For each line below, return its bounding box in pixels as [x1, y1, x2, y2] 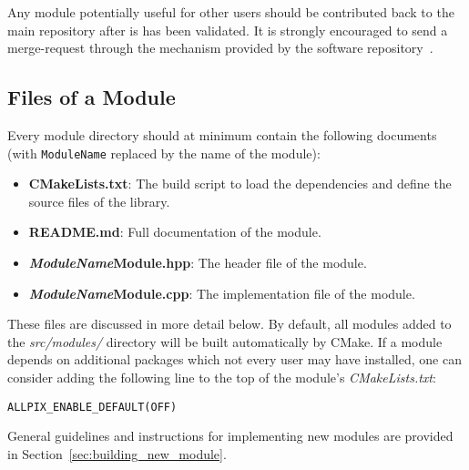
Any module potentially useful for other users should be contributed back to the [7, 3, 454, 21]
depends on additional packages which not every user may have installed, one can [7, 350, 462, 369]
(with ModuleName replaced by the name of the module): [7, 143, 321, 162]
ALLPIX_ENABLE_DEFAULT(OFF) [7, 400, 178, 414]
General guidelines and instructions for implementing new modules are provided [7, 426, 454, 445]
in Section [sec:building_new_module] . [7, 444, 227, 463]
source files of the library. [28, 191, 170, 210]
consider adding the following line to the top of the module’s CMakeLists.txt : [7, 367, 436, 386]
